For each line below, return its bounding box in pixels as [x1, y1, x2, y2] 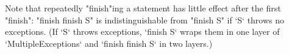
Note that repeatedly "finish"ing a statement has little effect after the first [5, 2, 281, 14]
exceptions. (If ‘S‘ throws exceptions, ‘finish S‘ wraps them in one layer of [5, 25, 280, 38]
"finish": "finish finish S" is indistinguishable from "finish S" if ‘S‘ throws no [5, 13, 285, 26]
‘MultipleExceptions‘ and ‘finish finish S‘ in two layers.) [5, 37, 213, 49]
